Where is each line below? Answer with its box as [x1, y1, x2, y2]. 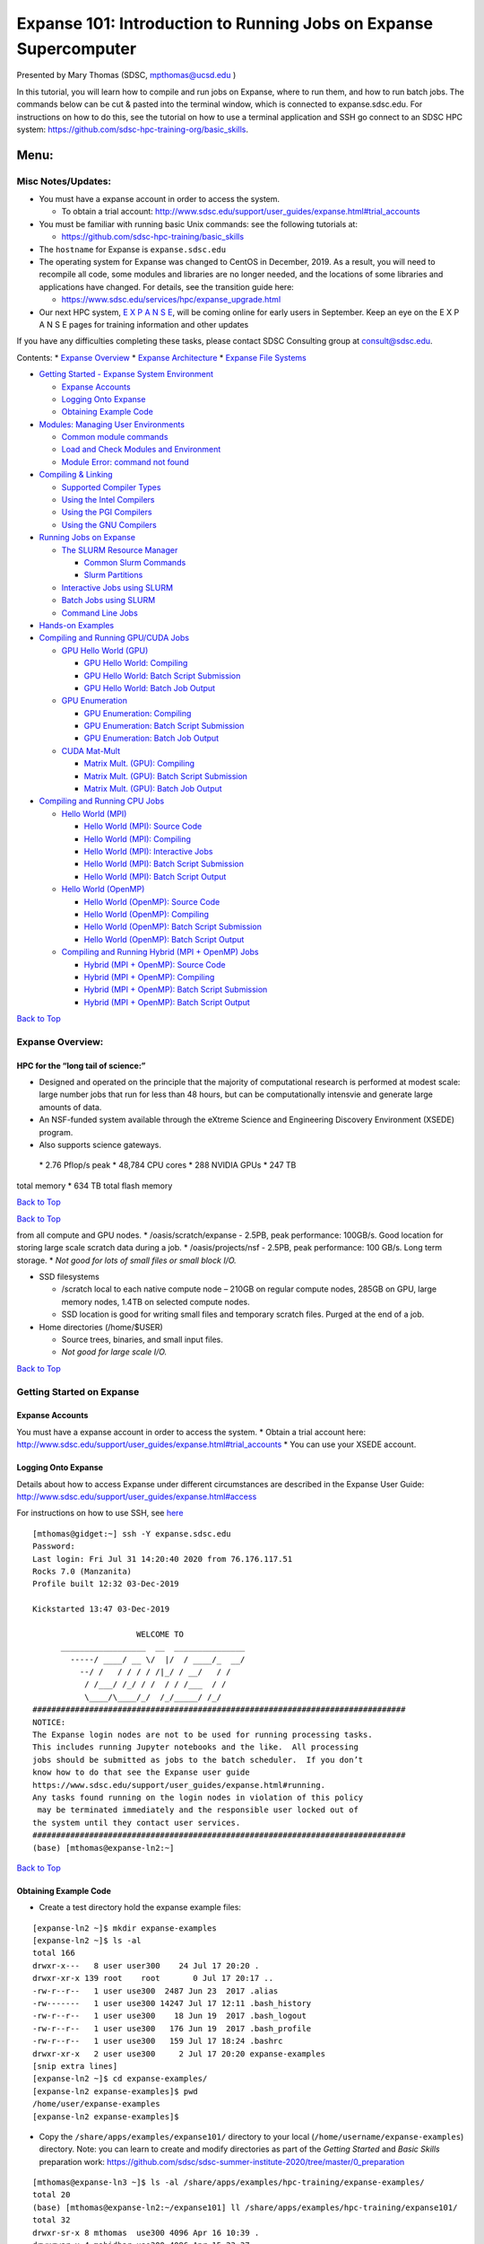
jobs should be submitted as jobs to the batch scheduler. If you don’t [32, 1755, 364, 1765]
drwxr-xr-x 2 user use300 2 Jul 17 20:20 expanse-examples [32, 2048, 326, 2059]
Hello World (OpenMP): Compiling [83, 908, 210, 919]
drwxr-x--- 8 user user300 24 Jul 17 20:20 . [32, 1960, 260, 1970]
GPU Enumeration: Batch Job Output [83, 732, 220, 744]
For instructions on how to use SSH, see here [16, 1508, 184, 1519]
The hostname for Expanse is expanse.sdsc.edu [39, 243, 227, 255]
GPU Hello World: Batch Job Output [83, 682, 215, 693]
